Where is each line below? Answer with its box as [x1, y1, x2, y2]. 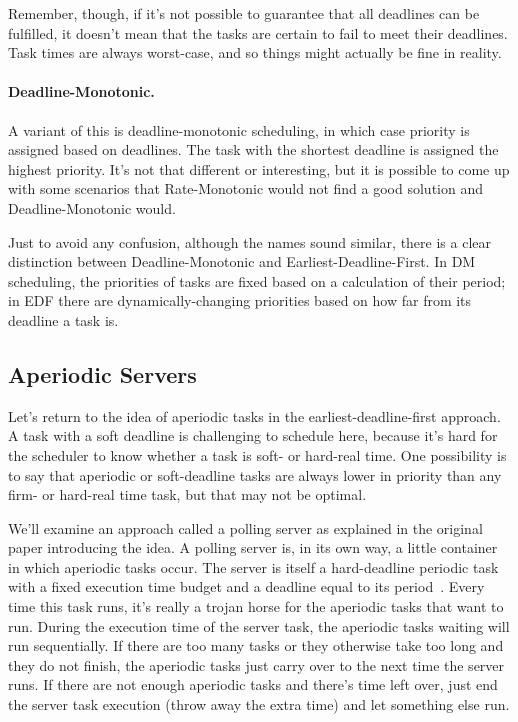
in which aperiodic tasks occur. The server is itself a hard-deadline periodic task [8, 556, 499, 577]
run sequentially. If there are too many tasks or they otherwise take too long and [8, 635, 504, 656]
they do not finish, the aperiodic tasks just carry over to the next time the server [8, 654, 505, 675]
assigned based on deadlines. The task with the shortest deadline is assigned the [8, 139, 499, 160]
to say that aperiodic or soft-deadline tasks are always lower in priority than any [8, 464, 502, 485]
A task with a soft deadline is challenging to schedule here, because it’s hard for [8, 425, 498, 446]
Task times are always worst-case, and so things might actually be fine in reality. [8, 42, 502, 63]
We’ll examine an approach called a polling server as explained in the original [8, 517, 483, 538]
